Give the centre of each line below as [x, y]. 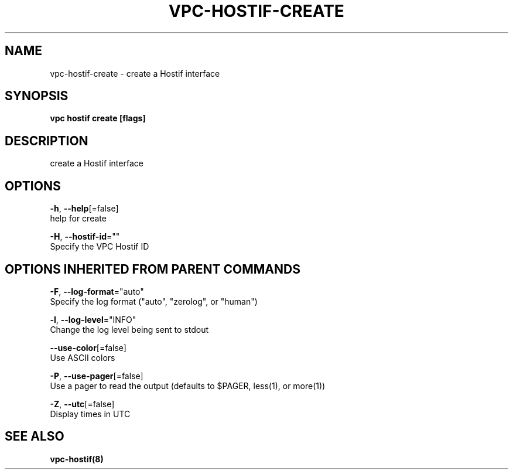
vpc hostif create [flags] [98, 118]
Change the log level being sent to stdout [129, 329]
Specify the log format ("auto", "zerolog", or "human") [154, 301]
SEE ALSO [35, 437]
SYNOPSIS [37, 96]
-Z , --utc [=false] [82, 404]
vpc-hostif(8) [77, 459]
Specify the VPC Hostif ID [100, 247]
